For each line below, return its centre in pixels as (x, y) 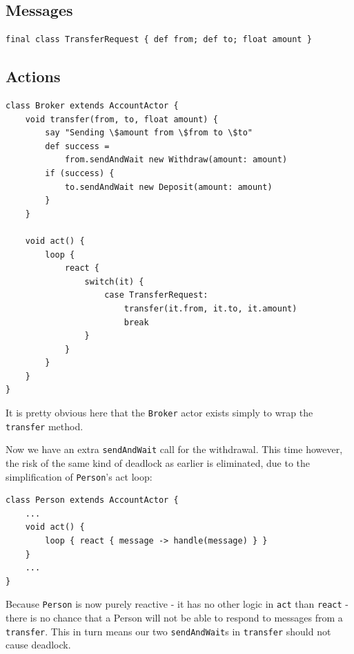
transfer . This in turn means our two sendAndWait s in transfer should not (168, 631)
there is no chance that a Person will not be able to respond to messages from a (174, 618)
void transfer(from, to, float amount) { (121, 119)
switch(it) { (114, 281)
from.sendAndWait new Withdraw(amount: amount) (176, 160)
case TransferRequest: (156, 295)
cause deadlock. (38, 645)
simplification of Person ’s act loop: (79, 476)
